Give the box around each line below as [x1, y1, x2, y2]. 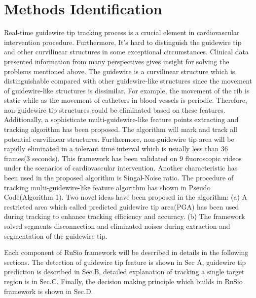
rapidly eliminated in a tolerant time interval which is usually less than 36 [4, 143, 228, 154]
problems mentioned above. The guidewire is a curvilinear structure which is [4, 66, 235, 76]
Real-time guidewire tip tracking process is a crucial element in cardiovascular [4, 27, 240, 38]
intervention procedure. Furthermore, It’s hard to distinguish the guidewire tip [4, 37, 242, 47]
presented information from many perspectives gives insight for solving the [4, 56, 229, 66]
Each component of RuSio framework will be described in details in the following [4, 247, 249, 257]
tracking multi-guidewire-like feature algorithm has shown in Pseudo [4, 182, 211, 192]
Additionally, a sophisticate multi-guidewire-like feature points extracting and [4, 114, 239, 125]
